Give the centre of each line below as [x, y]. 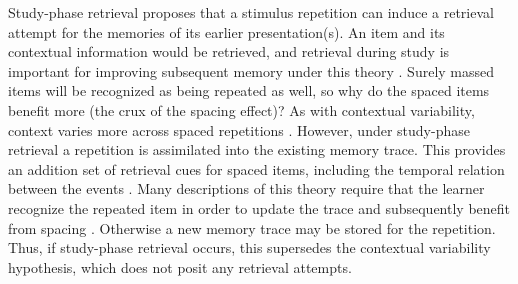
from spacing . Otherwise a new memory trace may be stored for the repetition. [252, 227]
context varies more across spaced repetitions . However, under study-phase [239, 129]
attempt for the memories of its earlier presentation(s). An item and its [226, 31]
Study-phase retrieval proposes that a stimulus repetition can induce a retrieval [251, 12]
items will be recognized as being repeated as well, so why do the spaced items [249, 90]
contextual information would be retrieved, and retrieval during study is [229, 51]
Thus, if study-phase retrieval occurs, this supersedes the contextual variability [249, 247]
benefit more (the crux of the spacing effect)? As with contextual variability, [241, 109]
